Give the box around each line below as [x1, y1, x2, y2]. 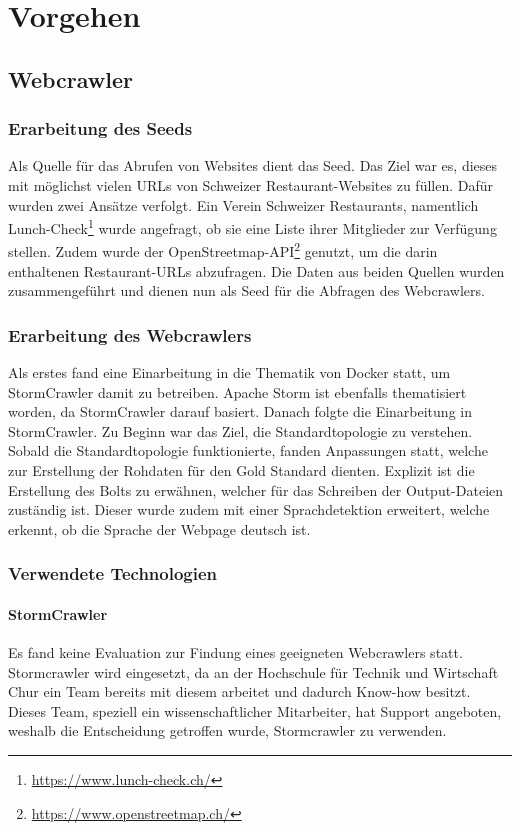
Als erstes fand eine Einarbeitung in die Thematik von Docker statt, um [8, 362, 451, 383]
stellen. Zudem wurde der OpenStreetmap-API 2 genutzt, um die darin [8, 238, 438, 262]
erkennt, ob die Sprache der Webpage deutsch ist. [8, 518, 311, 539]
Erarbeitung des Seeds [8, 116, 193, 141]
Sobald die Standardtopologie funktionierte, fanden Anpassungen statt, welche [8, 440, 488, 461]
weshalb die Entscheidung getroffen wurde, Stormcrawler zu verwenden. [8, 720, 447, 741]
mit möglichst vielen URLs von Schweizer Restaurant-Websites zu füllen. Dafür [8, 174, 494, 195]
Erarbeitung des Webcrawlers [8, 322, 252, 347]
